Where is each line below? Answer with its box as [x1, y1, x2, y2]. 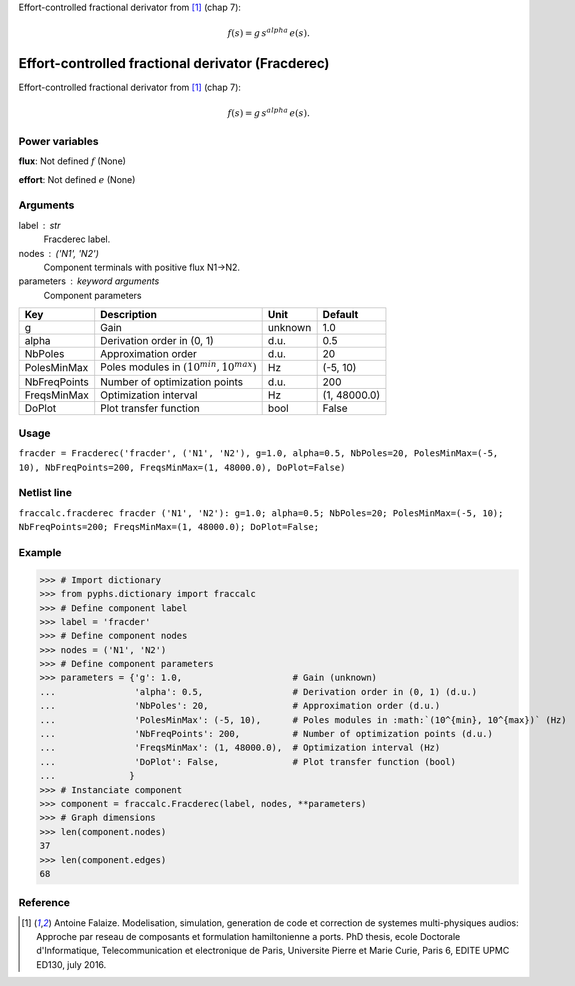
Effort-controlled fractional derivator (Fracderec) [18, 55, 330, 72]
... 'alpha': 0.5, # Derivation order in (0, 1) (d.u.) [39, 686, 478, 697]
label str [18, 219, 61, 231]
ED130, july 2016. [36, 958, 107, 970]
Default [322, 308, 359, 322]
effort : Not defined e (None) [18, 173, 136, 185]
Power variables [18, 134, 99, 148]
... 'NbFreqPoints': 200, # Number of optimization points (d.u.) [39, 728, 494, 740]
